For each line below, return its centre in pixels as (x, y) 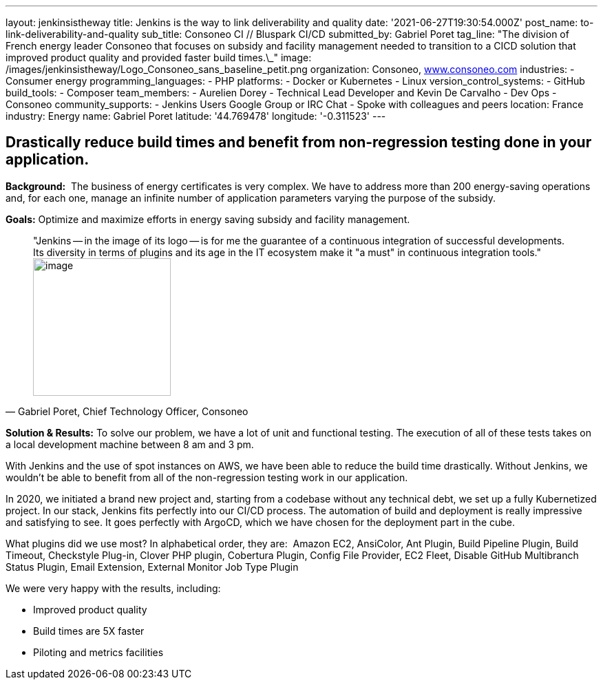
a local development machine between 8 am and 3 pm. (130, 444)
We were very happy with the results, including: (113, 588)
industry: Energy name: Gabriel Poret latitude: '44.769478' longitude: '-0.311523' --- (196, 116)
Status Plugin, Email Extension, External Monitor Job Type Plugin (152, 567)
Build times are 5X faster (89, 631)
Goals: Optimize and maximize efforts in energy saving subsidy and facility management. (208, 219)
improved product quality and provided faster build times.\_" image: (159, 57)
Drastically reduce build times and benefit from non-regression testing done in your (299, 143)
